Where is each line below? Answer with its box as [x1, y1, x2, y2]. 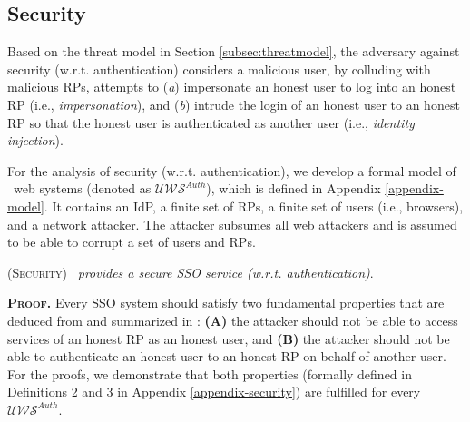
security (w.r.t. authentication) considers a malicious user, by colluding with [7, 59, 431, 78]
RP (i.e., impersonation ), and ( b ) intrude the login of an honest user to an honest [7, 94, 460, 113]
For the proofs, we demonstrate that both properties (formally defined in [7, 364, 412, 383]
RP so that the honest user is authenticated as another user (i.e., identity [7, 113, 415, 132]
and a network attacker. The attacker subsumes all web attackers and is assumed [7, 214, 457, 233]
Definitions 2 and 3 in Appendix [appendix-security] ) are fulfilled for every [7, 382, 421, 401]
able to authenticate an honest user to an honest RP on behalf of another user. [7, 347, 446, 366]
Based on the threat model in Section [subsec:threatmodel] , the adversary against [7, 42, 460, 61]
